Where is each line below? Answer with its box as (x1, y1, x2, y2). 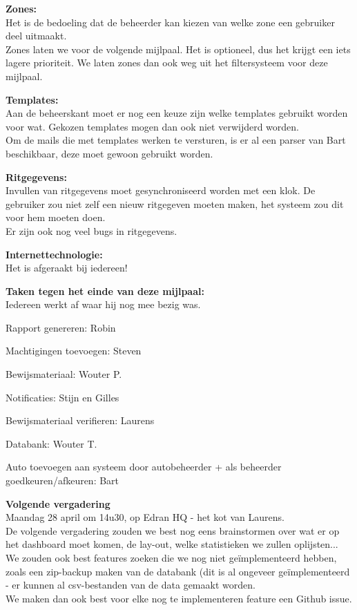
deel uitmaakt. (6, 28, 67, 43)
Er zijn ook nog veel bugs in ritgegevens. (6, 223, 177, 238)
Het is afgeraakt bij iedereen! (6, 260, 128, 275)
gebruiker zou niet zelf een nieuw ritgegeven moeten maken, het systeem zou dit (6, 196, 344, 211)
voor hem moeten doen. (6, 210, 106, 225)
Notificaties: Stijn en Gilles (6, 390, 119, 404)
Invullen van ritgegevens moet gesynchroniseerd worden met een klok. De (6, 183, 316, 198)
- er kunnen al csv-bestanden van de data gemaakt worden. (6, 578, 255, 592)
